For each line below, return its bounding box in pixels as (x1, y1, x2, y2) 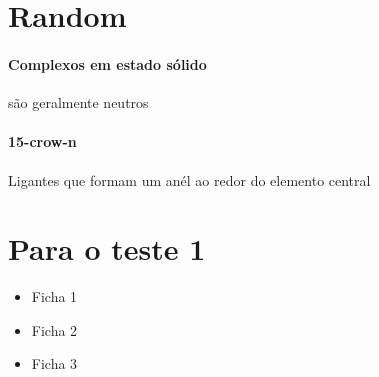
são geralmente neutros (8, 92, 149, 113)
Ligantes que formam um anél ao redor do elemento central (8, 169, 371, 190)
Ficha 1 (31, 286, 78, 307)
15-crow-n (8, 131, 77, 152)
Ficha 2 (31, 319, 78, 340)
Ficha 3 (31, 353, 78, 374)
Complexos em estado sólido (8, 53, 207, 74)
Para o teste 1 (8, 228, 206, 269)
